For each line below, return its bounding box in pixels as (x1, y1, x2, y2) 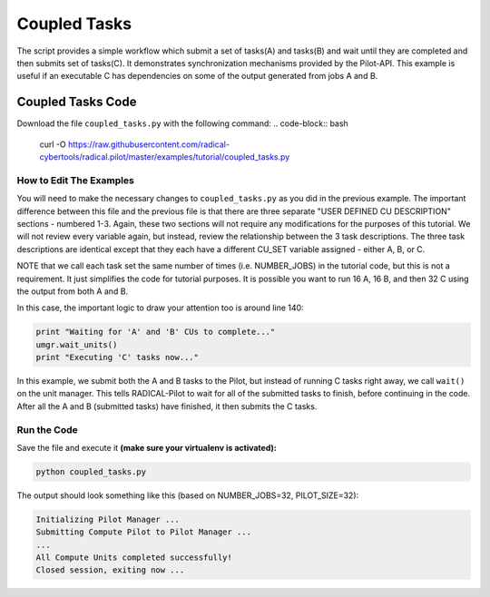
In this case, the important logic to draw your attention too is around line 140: (16, 302, 304, 313)
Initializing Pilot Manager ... (35, 514, 181, 524)
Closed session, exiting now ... (35, 565, 185, 575)
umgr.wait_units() (35, 339, 118, 349)
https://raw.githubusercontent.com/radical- (68, 139, 230, 150)
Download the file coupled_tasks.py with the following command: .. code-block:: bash (16, 118, 348, 129)
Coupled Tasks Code (16, 94, 137, 110)
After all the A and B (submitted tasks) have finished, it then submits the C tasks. (16, 400, 318, 412)
